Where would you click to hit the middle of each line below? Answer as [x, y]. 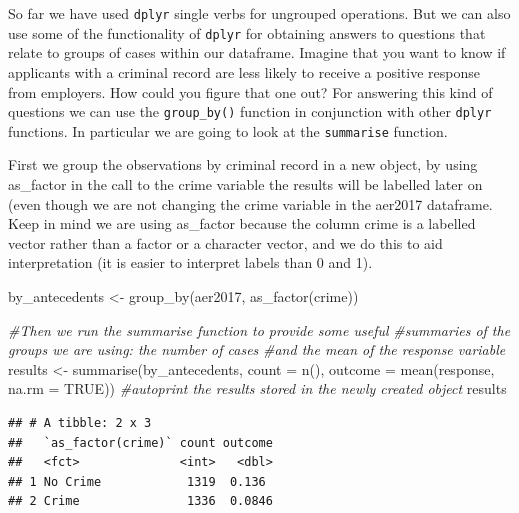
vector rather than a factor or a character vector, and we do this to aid [225, 242]
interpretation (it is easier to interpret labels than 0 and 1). [190, 262]
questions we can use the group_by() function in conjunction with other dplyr [250, 111]
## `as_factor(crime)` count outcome [140, 442]
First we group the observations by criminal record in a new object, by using [243, 164]
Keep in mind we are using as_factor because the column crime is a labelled [242, 223]
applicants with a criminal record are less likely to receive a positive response [244, 71]
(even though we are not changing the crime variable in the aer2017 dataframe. [250, 203]
